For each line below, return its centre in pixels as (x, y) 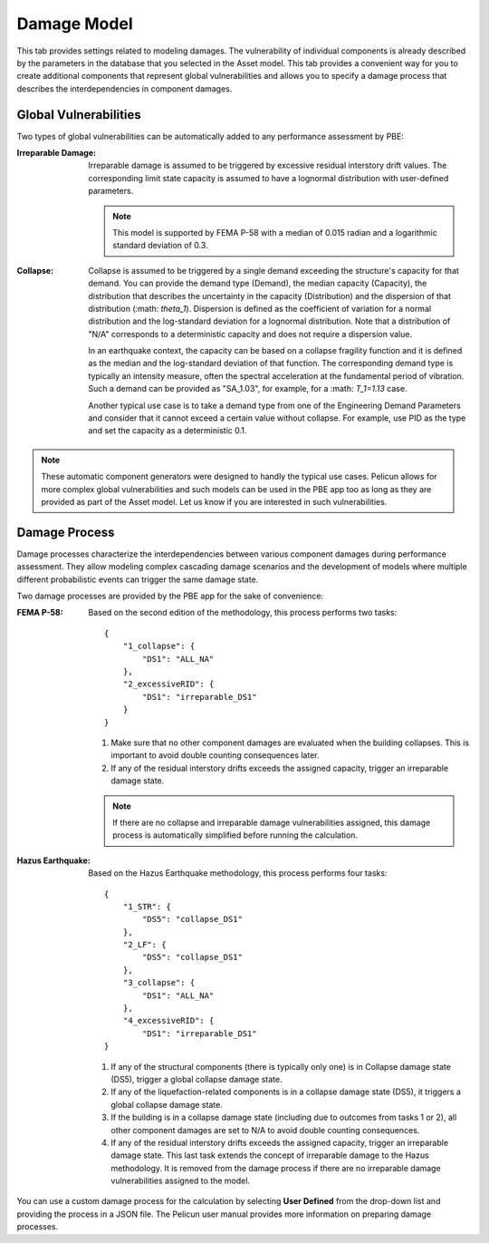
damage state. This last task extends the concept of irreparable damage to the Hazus (270, 1155)
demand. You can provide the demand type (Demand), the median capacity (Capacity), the (258, 283)
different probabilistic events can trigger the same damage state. (138, 579)
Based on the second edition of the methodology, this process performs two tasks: (243, 613)
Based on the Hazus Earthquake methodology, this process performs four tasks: (238, 873)
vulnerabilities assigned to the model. (181, 1181)
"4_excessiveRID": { (168, 1021)
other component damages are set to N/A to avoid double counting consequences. (265, 1130)
